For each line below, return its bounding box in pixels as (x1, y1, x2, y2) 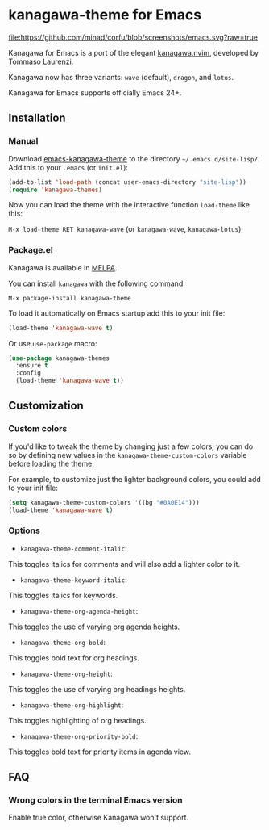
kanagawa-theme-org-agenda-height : (19, 606, 139, 615)
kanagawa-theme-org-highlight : (19, 700, 124, 710)
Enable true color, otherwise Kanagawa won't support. (8, 813, 189, 823)
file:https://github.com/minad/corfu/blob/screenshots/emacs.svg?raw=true (8, 32, 258, 42)
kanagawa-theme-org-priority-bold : (19, 731, 139, 740)
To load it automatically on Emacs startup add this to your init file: (8, 308, 226, 318)
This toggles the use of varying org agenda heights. (8, 622, 180, 631)
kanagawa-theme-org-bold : (19, 637, 106, 647)
